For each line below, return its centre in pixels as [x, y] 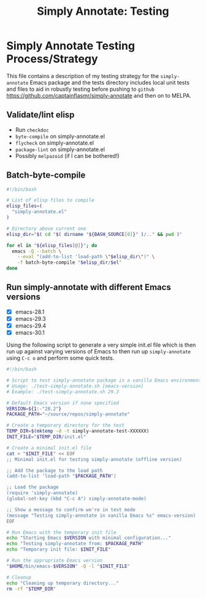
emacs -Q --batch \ [37, 251]
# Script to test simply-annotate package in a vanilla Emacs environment [104, 380]
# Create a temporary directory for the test [65, 425]
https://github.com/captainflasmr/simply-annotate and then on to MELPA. [99, 95]
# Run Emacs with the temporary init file [61, 532]
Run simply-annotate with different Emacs [89, 287]
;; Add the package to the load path [55, 470]
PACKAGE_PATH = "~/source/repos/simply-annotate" [68, 414]
